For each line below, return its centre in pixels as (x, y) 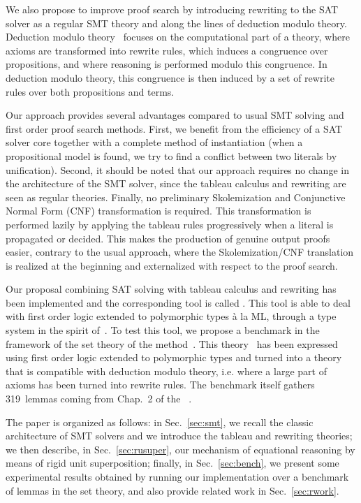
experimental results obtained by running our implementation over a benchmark (177, 476)
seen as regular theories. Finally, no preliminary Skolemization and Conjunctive (176, 197)
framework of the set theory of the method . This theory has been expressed (172, 343)
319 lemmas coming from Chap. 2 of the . (99, 399)
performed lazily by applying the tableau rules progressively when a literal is (170, 224)
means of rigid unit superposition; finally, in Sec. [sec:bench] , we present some (172, 463)
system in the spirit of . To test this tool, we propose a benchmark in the (163, 330)
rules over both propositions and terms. (90, 91)
